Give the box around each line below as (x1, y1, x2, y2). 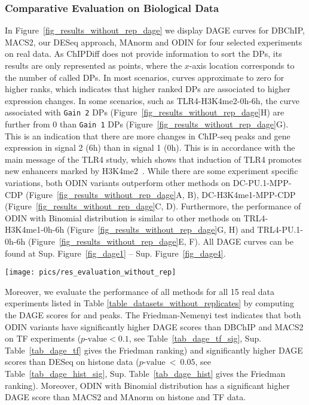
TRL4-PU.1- (257, 223, 303, 236)
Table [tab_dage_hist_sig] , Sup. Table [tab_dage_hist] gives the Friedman (5, 367, 286, 380)
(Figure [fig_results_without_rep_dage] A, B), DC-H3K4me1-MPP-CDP (25, 188, 296, 200)
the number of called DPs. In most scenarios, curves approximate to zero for (5, 71, 284, 83)
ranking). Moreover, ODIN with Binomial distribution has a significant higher (5, 379, 290, 391)
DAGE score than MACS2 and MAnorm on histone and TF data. (5, 391, 246, 403)
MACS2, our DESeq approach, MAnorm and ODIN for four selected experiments (5, 35, 302, 48)
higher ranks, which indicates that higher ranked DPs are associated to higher (5, 83, 290, 95)
